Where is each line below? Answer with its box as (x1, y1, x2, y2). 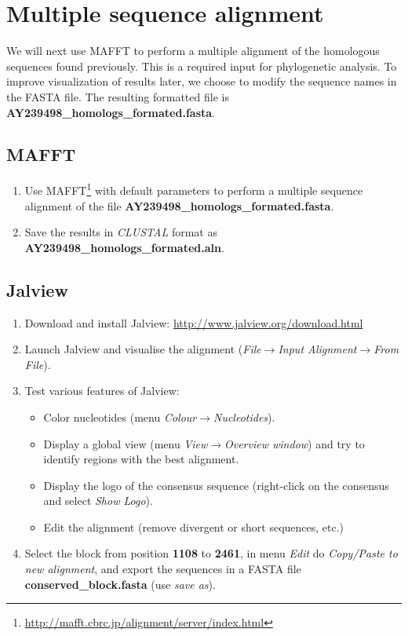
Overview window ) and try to (224, 435, 365, 451)
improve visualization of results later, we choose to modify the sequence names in (6, 73, 397, 90)
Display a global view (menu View (43, 435, 208, 451)
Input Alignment (278, 341, 357, 357)
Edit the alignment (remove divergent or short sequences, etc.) (43, 518, 344, 535)
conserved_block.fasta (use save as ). (24, 576, 216, 592)
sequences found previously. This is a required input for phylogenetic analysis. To (6, 57, 397, 74)
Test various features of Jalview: (24, 382, 180, 399)
